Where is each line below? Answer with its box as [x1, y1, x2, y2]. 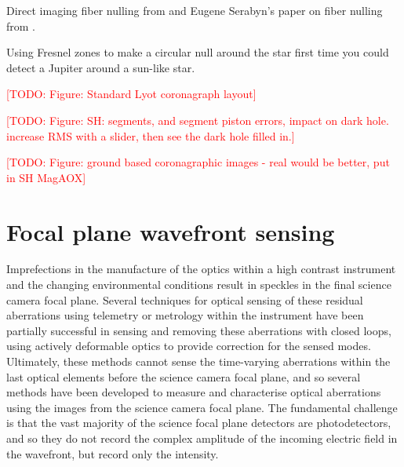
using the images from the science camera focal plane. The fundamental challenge [6, 399, 398, 415]
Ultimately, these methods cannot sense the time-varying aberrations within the [6, 353, 391, 370]
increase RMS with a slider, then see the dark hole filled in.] [6, 127, 295, 144]
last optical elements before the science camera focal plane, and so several [6, 368, 361, 385]
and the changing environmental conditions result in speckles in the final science [6, 276, 391, 293]
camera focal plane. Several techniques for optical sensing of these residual [6, 291, 363, 308]
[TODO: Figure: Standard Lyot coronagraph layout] [6, 86, 257, 102]
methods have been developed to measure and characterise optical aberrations [6, 384, 381, 400]
